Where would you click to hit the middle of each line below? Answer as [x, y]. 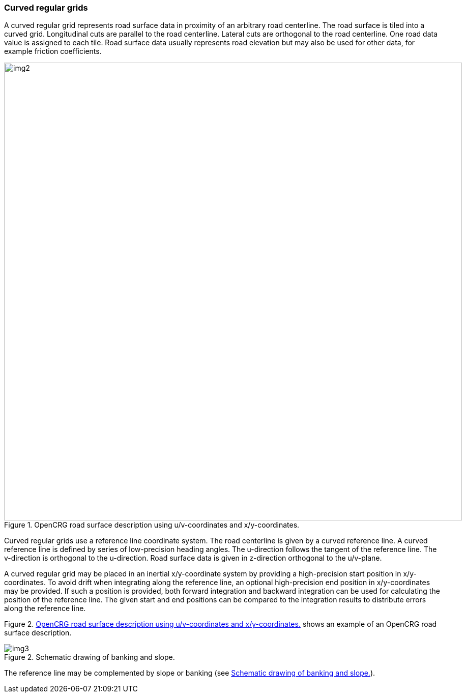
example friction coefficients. [53, 51]
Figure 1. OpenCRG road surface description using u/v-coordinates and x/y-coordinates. [152, 525]
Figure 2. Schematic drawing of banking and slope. [90, 657]
